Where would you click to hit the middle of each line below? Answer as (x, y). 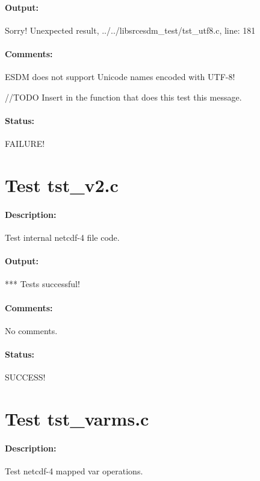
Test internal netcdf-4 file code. (62, 237)
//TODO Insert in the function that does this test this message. (123, 97)
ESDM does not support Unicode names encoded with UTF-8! (120, 77)
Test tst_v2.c (62, 185)
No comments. (31, 330)
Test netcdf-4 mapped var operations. (74, 470)
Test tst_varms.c (77, 418)
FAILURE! (25, 144)
